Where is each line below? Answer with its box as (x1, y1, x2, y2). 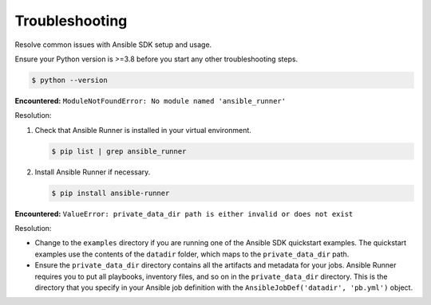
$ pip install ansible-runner (51, 188, 170, 197)
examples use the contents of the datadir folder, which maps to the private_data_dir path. (34, 249, 350, 259)
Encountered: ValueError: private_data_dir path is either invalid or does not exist (14, 209, 354, 218)
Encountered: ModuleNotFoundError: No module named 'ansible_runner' (14, 96, 287, 105)
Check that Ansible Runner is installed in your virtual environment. (34, 125, 251, 135)
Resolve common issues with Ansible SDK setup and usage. (14, 40, 212, 49)
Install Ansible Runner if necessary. (34, 167, 151, 177)
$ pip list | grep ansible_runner (51, 147, 187, 155)
